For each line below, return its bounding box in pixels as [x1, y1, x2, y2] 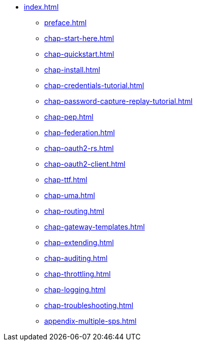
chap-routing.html [44, 207, 105, 215]
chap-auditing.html [44, 254, 108, 262]
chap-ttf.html [44, 175, 87, 184]
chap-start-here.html [44, 34, 114, 43]
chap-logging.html [44, 285, 106, 294]
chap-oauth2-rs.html [44, 144, 114, 152]
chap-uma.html [44, 191, 95, 200]
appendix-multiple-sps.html [44, 317, 137, 325]
